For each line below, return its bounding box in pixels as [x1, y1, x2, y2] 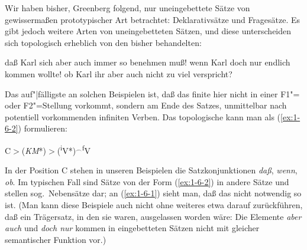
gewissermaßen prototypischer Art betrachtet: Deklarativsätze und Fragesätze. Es [5, 13, 300, 25]
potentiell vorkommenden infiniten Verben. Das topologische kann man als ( [5, 110, 281, 123]
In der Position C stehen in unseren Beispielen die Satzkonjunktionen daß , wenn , [5, 164, 298, 176]
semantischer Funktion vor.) [5, 233, 106, 245]
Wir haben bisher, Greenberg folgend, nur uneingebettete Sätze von [5, 2, 250, 14]
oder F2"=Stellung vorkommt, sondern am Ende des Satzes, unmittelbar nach [5, 99, 287, 111]
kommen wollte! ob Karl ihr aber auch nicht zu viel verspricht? [5, 67, 232, 80]
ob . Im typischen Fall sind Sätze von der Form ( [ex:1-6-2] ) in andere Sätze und [5, 175, 289, 187]
